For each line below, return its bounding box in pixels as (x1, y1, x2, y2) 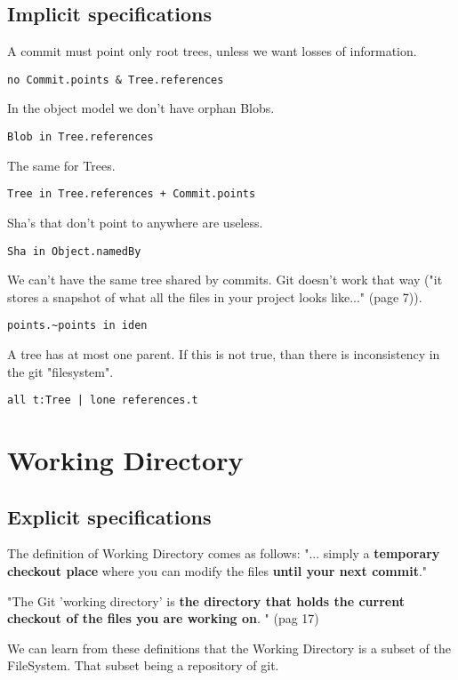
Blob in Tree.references (7, 131, 154, 144)
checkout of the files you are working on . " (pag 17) (7, 609, 319, 628)
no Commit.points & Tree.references (7, 73, 224, 86)
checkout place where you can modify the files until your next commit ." (7, 562, 428, 580)
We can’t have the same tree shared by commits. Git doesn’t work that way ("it (7, 270, 443, 289)
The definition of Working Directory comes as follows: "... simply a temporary (7, 544, 440, 563)
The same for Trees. (7, 156, 116, 174)
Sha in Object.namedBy (7, 244, 141, 258)
